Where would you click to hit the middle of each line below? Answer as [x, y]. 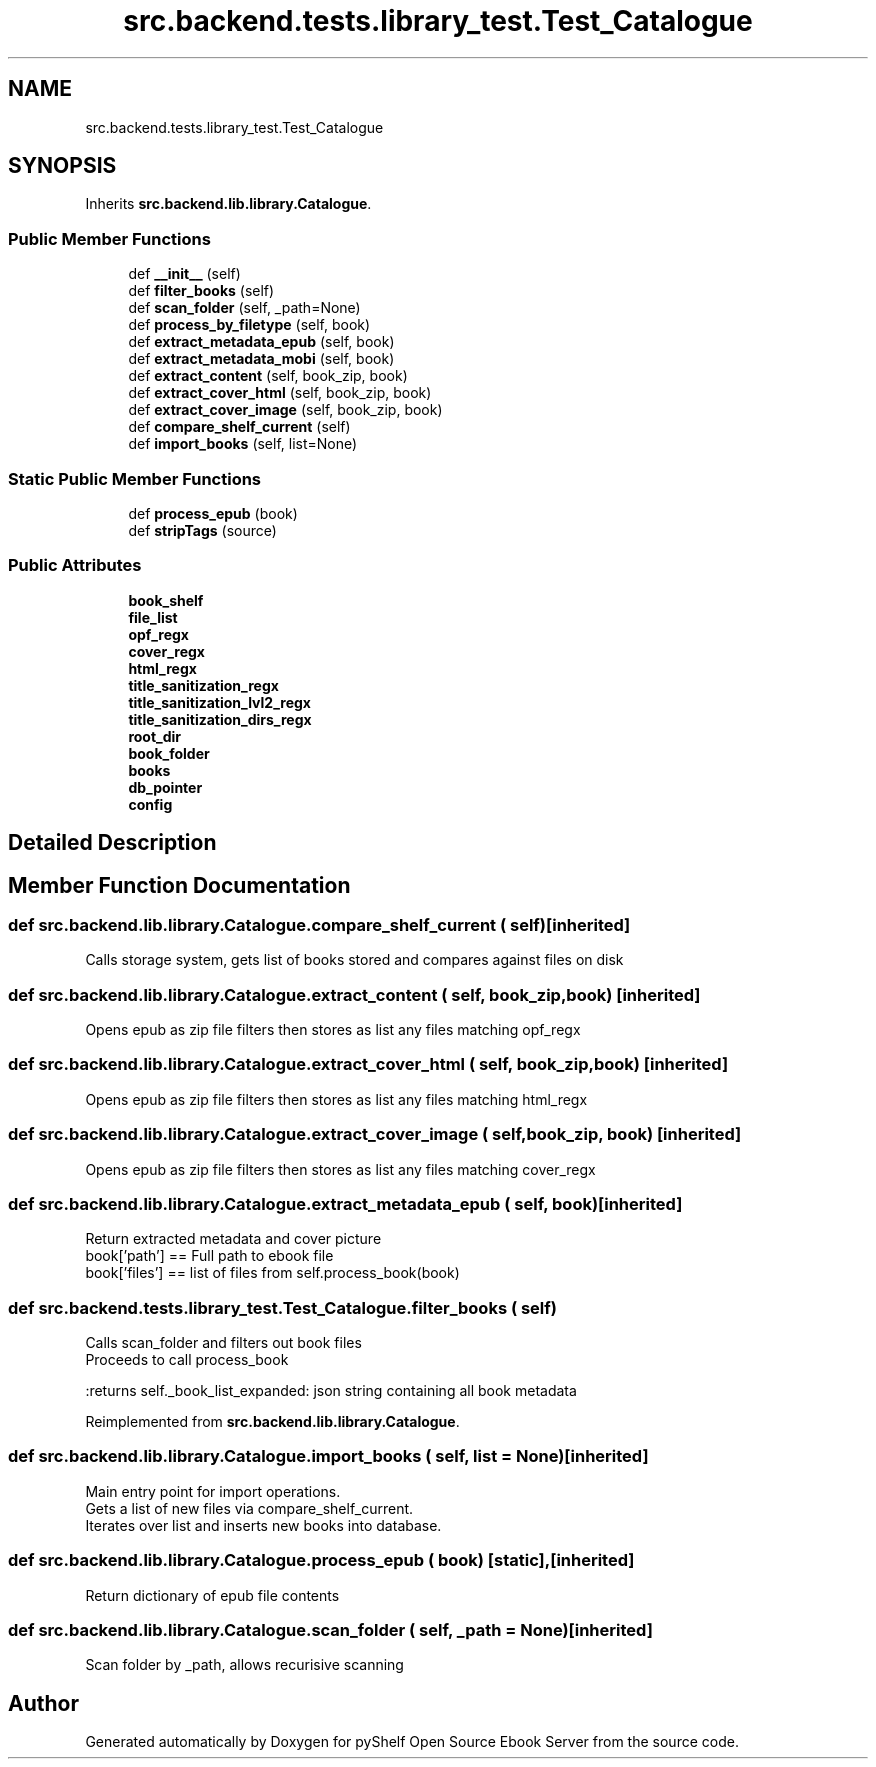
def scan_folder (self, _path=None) [244, 308]
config [150, 804]
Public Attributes [75, 565]
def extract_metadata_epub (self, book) [261, 342]
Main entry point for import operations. [213, 1491]
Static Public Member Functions [135, 478]
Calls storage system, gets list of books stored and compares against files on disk [354, 960]
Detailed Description [112, 843]
